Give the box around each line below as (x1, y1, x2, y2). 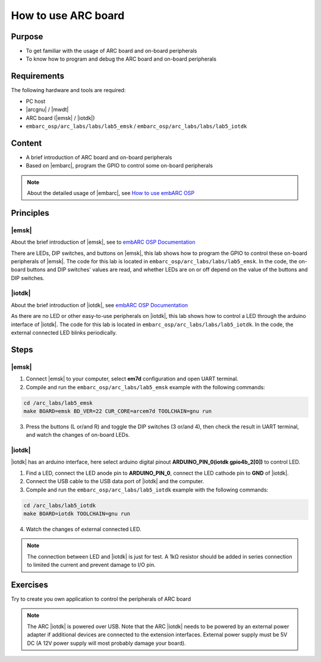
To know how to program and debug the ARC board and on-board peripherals (26, 55, 217, 62)
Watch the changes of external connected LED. (26, 526, 141, 532)
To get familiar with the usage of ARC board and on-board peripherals (26, 48, 197, 55)
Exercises (11, 579, 49, 590)
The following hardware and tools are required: (11, 87, 126, 94)
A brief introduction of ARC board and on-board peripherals (26, 153, 172, 160)
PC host (26, 97, 46, 105)
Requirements (11, 71, 65, 81)
